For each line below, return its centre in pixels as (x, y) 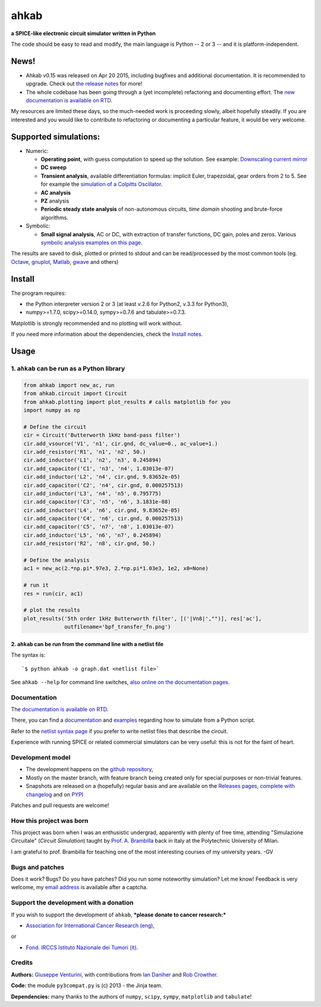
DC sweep (53, 167)
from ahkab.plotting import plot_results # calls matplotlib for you (127, 402)
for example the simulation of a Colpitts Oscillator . (102, 184)
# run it (36, 585)
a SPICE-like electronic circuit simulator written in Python (83, 33)
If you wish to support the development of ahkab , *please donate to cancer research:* (119, 915)
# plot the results (52, 610)
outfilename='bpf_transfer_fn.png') (118, 627)
